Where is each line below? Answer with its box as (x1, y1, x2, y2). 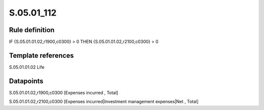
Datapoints (9, 77, 44, 85)
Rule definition (9, 26, 55, 34)
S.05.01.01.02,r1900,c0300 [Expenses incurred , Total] (9, 90, 118, 95)
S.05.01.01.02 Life (9, 64, 45, 70)
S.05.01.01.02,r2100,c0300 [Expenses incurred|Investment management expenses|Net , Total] (9, 99, 199, 105)
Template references (9, 51, 74, 59)
